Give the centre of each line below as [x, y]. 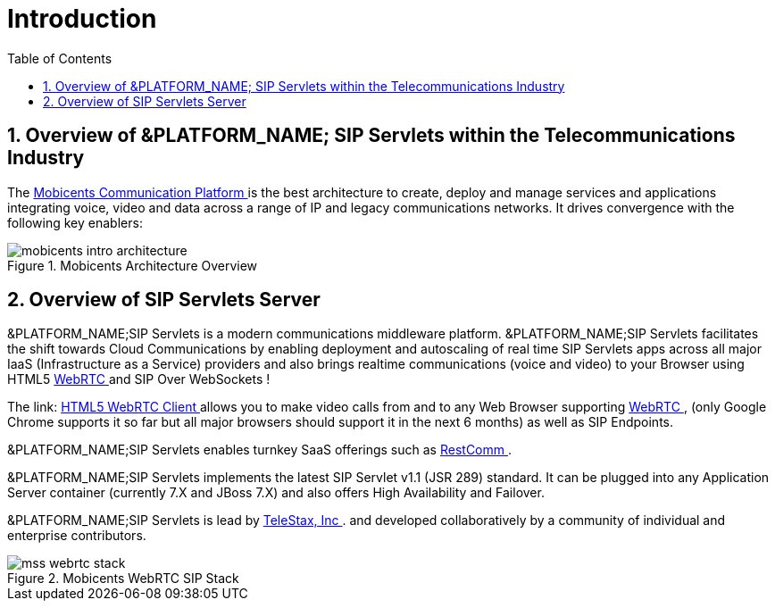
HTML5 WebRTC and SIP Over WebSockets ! [139, 379]
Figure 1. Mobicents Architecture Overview [133, 265]
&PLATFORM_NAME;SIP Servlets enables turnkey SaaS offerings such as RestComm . [260, 450]
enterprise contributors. [77, 536]
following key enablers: [75, 222]
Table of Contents [60, 58]
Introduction [82, 19]
